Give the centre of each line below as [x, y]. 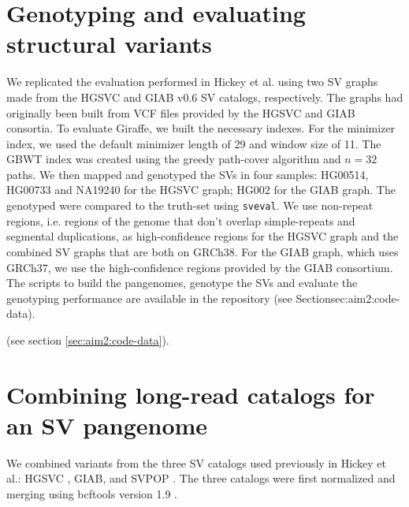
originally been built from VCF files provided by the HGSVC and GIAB [181, 112]
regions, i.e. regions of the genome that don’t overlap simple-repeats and [181, 220]
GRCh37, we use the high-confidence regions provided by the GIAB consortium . [200, 267]
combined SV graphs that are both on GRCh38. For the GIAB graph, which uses [203, 251]
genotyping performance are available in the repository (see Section [169, 298]
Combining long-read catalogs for [191, 394]
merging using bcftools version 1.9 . [92, 493]
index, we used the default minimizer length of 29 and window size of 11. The [194, 143]
